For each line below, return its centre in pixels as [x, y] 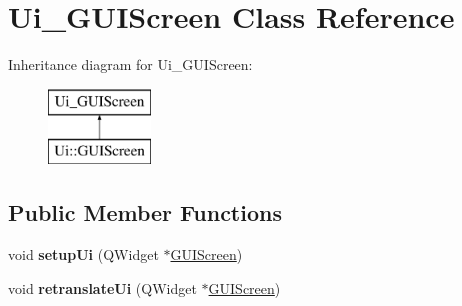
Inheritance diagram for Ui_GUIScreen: [130, 64]
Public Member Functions [145, 212]
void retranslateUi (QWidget [102, 287]
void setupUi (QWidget [83, 254]
